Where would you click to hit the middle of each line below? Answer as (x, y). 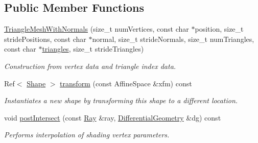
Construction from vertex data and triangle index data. (90, 66)
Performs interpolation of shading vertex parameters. (87, 135)
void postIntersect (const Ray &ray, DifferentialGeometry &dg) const (113, 117)
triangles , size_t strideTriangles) (93, 49)
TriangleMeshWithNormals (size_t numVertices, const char (97, 29)
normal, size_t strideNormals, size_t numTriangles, (173, 39)
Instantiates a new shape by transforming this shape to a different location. (121, 100)
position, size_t (219, 29)
